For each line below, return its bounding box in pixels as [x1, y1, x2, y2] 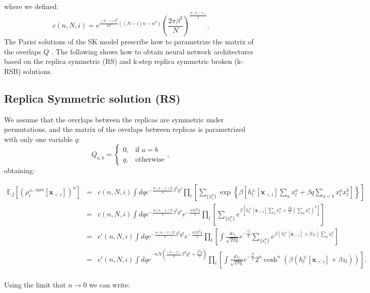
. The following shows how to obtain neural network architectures [51, 46, 253, 56]
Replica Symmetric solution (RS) [4, 90, 181, 106]
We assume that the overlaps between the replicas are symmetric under [4, 114, 224, 124]
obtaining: [4, 165, 35, 176]
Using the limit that [4, 279, 66, 289]
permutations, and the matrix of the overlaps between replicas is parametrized [4, 124, 246, 134]
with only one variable [4, 133, 73, 144]
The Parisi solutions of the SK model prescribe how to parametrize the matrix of [4, 36, 254, 47]
